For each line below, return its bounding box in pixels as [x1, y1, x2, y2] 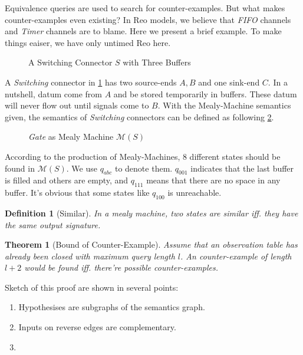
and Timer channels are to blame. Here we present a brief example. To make [5, 25, 282, 37]
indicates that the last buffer [190, 162, 294, 174]
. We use [66, 162, 97, 174]
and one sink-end [198, 75, 260, 88]
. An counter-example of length [180, 249, 292, 262]
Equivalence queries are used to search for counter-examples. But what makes [5, 2, 285, 14]
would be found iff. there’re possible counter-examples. [24, 261, 219, 274]
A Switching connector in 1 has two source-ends [5, 75, 177, 88]
